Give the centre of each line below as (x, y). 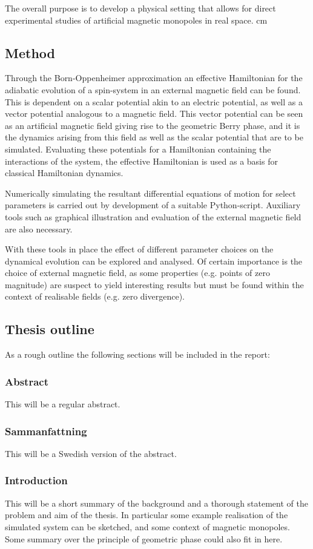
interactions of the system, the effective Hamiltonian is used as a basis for (141, 161)
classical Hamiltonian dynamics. (64, 173)
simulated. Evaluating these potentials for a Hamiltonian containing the (138, 149)
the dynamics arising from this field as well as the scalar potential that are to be (154, 137)
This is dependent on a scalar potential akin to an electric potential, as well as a (154, 101)
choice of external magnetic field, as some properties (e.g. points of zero (137, 273)
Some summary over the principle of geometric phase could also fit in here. (144, 538)
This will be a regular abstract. (63, 404)
